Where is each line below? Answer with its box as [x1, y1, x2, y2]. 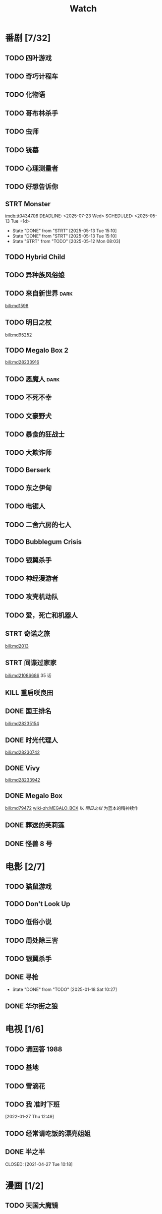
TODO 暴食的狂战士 [5, 430, 65, 438]
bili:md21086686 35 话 [5, 672, 52, 678]
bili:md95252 [5, 332, 32, 338]
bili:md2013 [5, 643, 29, 649]
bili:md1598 [5, 303, 29, 308]
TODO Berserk [5, 466, 51, 474]
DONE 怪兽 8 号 [5, 839, 53, 848]
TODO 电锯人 [5, 502, 46, 511]
